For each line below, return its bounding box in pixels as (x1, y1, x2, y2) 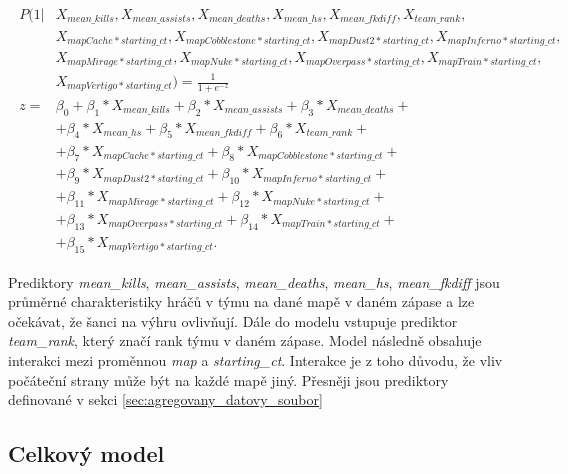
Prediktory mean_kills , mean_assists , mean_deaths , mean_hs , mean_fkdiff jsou (8, 271, 500, 292)
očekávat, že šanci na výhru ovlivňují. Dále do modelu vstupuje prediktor (8, 310, 458, 331)
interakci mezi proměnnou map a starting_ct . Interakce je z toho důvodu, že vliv (8, 350, 503, 371)
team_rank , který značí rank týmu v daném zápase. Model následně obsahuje (8, 330, 482, 351)
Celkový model (8, 438, 165, 469)
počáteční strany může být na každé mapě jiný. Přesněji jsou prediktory (8, 369, 449, 390)
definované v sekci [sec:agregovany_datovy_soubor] (8, 389, 323, 410)
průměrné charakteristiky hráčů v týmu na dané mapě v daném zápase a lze (8, 291, 475, 312)
